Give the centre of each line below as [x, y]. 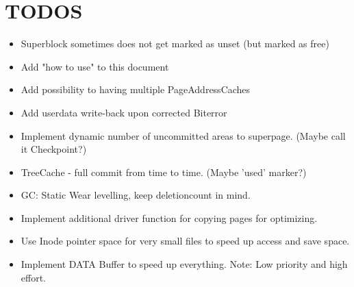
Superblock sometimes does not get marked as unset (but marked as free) [175, 43]
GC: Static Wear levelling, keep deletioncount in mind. [136, 195]
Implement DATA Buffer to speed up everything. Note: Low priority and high [184, 264]
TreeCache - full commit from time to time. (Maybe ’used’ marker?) [164, 172]
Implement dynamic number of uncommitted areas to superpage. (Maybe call [183, 135]
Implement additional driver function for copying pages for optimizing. [169, 217]
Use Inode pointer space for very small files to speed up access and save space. [185, 241]
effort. [34, 277]
